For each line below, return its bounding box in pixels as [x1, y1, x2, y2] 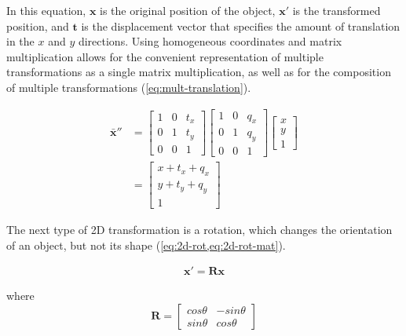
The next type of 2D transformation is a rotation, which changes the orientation [6, 221, 393, 237]
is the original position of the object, [100, 2, 276, 18]
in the [6, 33, 35, 49]
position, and [6, 17, 69, 34]
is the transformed [292, 2, 381, 18]
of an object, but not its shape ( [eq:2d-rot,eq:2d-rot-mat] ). [6, 236, 286, 253]
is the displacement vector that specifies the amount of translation [81, 17, 401, 34]
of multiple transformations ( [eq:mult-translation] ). [6, 79, 251, 95]
